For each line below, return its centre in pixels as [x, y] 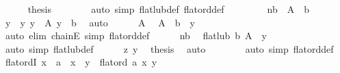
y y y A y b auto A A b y [100, 22]
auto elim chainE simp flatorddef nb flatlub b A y [136, 35]
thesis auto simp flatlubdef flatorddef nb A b [169, 9]
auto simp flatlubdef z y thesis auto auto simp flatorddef [169, 48]
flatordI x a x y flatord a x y [81, 62]
